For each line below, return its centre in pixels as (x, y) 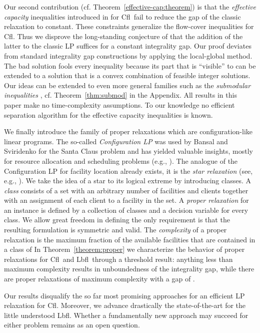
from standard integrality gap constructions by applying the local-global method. (128, 55)
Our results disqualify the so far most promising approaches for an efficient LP (124, 295)
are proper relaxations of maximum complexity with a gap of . (99, 279)
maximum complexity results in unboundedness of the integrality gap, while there (129, 269)
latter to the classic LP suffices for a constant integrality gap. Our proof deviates (128, 46)
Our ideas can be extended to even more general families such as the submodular (127, 85)
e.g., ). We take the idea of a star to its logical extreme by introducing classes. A (127, 181)
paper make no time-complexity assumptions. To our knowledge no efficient (119, 104)
